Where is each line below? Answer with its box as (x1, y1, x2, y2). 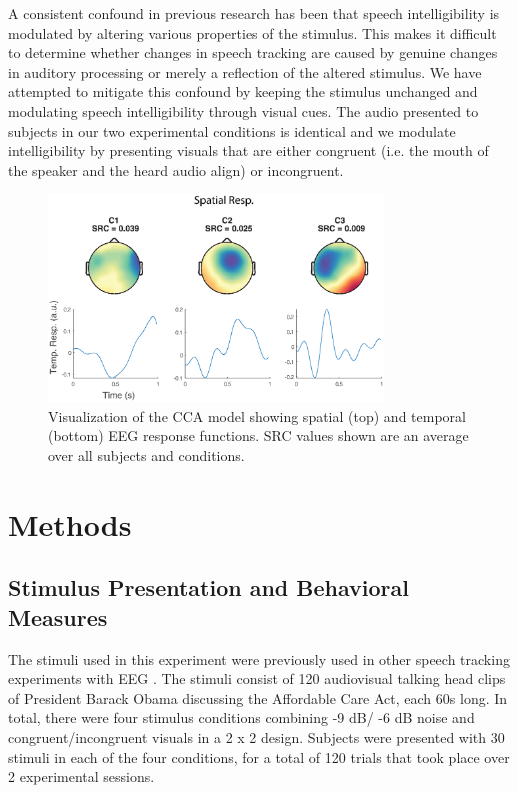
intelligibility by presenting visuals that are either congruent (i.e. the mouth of (8, 140, 489, 161)
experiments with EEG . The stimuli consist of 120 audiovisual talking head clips (8, 668, 506, 689)
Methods (8, 503, 132, 544)
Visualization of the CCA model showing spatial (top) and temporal (48, 405, 466, 426)
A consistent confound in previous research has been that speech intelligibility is (8, 3, 500, 23)
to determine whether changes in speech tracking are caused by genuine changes (8, 42, 498, 63)
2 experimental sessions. (8, 766, 155, 787)
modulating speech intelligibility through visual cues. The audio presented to (8, 100, 479, 121)
